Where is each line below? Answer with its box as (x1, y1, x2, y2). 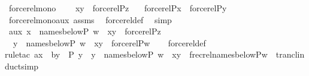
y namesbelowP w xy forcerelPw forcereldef (13, 36, 206, 49)
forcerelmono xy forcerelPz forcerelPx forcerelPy (8, 2, 227, 14)
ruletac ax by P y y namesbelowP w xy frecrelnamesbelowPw (5, 48, 268, 61)
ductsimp (5, 59, 39, 72)
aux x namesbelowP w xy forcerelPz (8, 25, 161, 37)
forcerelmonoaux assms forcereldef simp (8, 13, 172, 26)
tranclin (275, 48, 305, 61)
